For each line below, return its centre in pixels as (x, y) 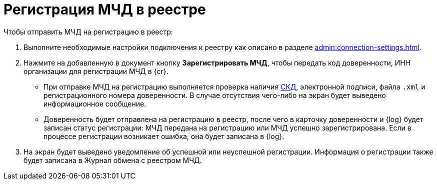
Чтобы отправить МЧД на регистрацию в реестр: (88, 31)
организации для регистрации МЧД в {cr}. (96, 71)
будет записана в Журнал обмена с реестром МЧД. (113, 160)
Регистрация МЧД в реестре (105, 9)
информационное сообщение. (95, 103)
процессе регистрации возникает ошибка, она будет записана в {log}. (164, 136)
